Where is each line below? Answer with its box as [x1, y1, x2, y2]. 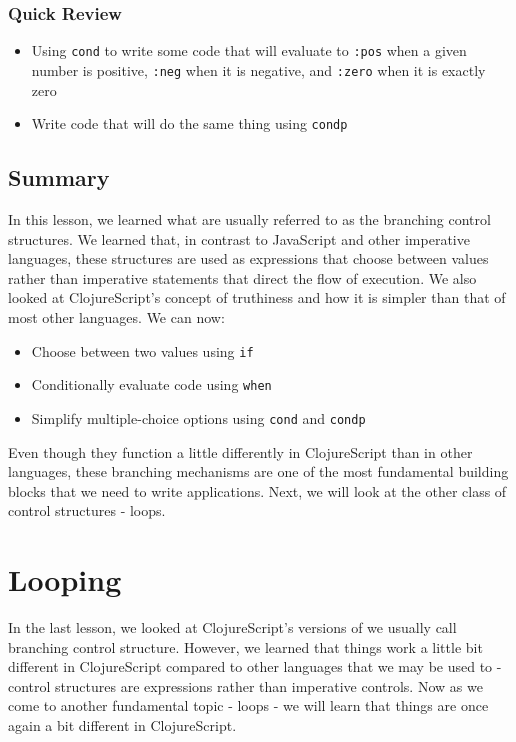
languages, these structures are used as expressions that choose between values [8, 248, 489, 269]
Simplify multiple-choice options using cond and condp [31, 407, 366, 428]
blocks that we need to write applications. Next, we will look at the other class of [8, 480, 507, 501]
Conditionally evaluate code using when [31, 374, 272, 395]
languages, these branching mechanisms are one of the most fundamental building [8, 461, 509, 482]
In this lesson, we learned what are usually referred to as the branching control [8, 208, 491, 229]
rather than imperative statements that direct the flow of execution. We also [8, 267, 477, 288]
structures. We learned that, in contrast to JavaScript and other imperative [8, 228, 470, 249]
